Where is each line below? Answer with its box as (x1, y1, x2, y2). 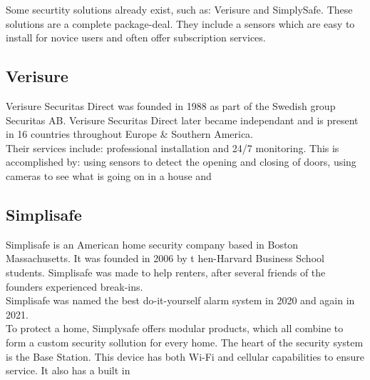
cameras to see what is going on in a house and (6, 168, 212, 183)
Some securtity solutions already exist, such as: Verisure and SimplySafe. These (6, 2, 353, 16)
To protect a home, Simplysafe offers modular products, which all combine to (6, 321, 344, 336)
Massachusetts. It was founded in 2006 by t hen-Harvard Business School (6, 251, 324, 266)
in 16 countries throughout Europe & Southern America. (6, 126, 254, 141)
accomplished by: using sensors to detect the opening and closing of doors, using (6, 154, 356, 169)
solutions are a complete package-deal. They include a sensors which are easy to (6, 16, 355, 31)
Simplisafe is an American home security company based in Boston (6, 236, 299, 251)
